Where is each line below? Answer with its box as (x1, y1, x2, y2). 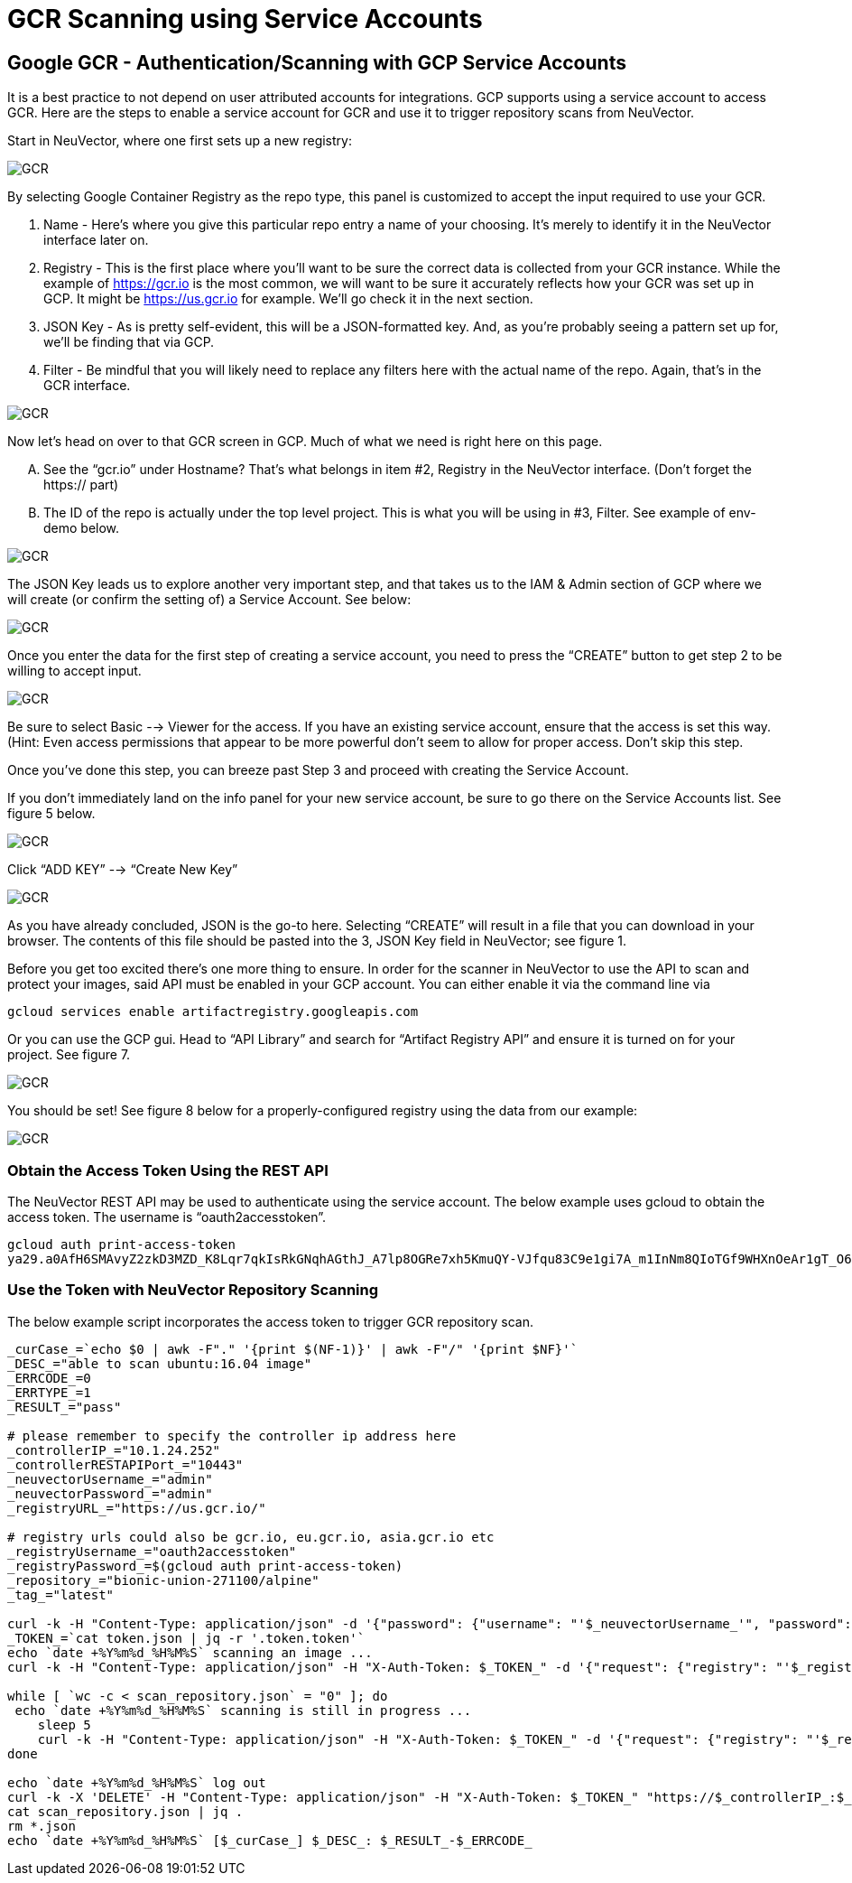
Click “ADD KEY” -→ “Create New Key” (7, 862, 238, 878)
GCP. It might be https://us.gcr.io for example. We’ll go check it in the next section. (43, 291, 533, 307)
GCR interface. (43, 378, 131, 394)
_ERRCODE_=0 (7, 1370, 91, 1385)
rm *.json (7, 1818, 76, 1833)
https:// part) (43, 477, 119, 493)
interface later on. (43, 232, 149, 248)
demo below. (43, 520, 120, 536)
